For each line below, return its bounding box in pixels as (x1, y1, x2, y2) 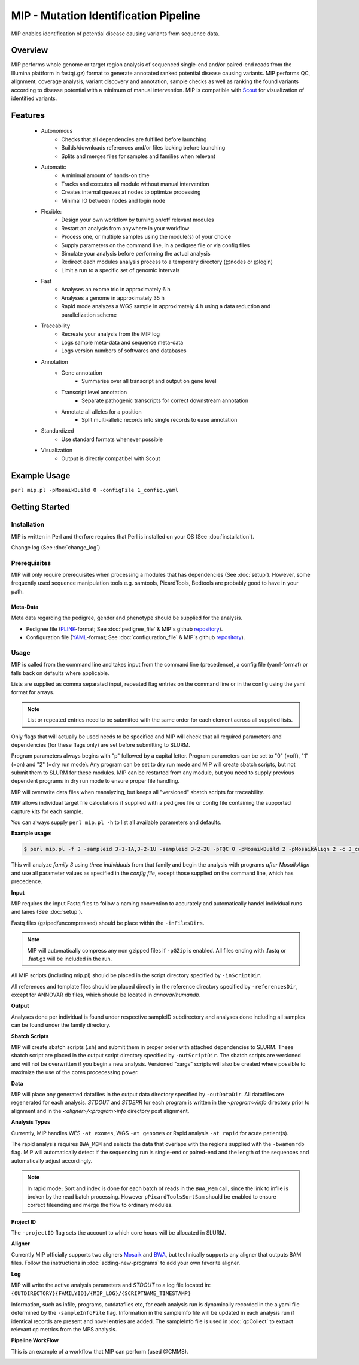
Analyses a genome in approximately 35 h (61, 294, 165, 302)
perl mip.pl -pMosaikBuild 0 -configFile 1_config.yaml (11, 487, 179, 494)
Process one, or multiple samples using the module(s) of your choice (61, 233, 232, 241)
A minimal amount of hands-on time (61, 172, 150, 179)
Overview (11, 45, 48, 56)
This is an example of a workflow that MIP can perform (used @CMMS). (11, 1348, 188, 1355)
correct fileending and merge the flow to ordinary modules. (27, 1202, 173, 1209)
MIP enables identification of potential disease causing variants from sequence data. (11, 30, 220, 37)
